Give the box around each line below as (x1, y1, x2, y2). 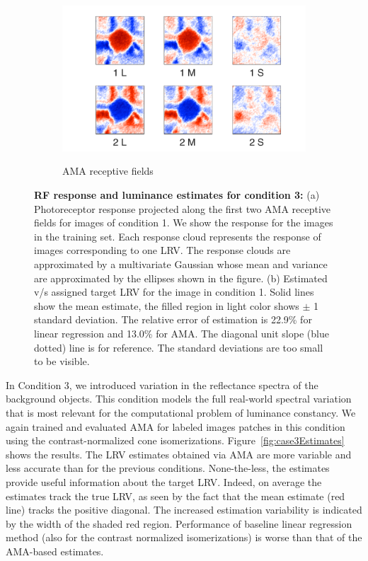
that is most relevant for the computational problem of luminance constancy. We (6, 405, 356, 420)
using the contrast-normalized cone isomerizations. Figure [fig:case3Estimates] (6, 433, 345, 448)
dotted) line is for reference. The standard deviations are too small (34, 340, 323, 354)
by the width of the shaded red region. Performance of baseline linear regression (6, 516, 352, 531)
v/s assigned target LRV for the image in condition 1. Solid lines (34, 284, 314, 299)
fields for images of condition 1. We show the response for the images (34, 215, 333, 230)
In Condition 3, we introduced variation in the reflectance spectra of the (6, 377, 318, 392)
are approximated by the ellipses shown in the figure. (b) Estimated (34, 270, 328, 285)
